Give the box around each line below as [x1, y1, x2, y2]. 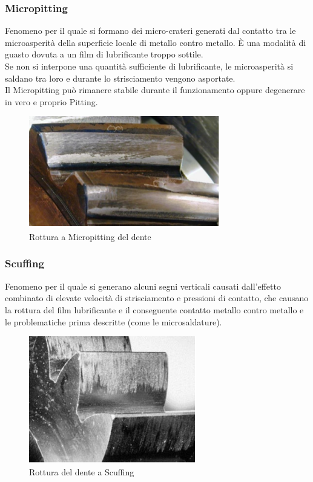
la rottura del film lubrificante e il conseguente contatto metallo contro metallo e [5, 303, 304, 316]
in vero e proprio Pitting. [5, 95, 98, 108]
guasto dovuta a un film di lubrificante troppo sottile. [5, 48, 203, 60]
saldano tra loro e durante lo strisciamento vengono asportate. [5, 71, 236, 84]
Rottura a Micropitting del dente [29, 230, 151, 243]
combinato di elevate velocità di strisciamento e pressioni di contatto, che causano [5, 291, 309, 304]
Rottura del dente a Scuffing [29, 465, 134, 478]
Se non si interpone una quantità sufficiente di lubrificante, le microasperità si [5, 60, 294, 72]
